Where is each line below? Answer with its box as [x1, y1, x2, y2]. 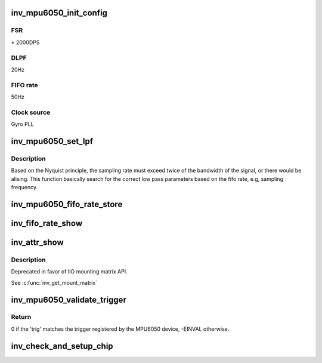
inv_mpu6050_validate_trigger [11, 294, 126, 304]
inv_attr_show [11, 237, 64, 247]
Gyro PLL [11, 121, 34, 128]
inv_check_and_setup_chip [11, 341, 113, 351]
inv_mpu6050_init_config [11, 8, 107, 18]
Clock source [11, 108, 51, 116]
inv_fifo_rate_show [11, 218, 83, 228]
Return [11, 313, 32, 321]
